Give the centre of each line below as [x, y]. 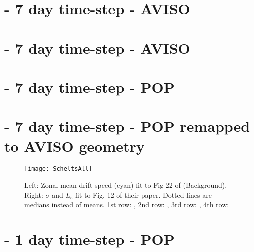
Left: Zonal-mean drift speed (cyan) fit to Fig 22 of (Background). [126, 185]
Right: [34, 195]
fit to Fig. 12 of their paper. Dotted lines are [144, 195]
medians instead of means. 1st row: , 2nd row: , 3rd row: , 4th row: [127, 205]
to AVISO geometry [74, 146]
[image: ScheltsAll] [58, 169]
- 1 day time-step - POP [89, 239]
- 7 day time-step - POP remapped [127, 126]
